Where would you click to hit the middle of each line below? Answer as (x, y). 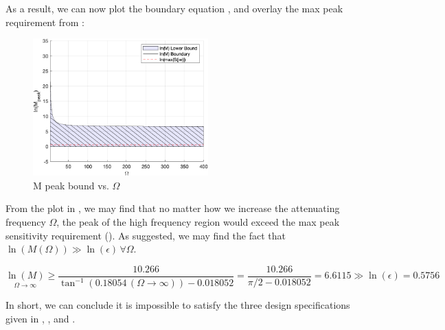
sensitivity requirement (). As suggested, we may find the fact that (146, 235)
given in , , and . (41, 318)
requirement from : (45, 22)
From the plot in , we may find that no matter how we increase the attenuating (173, 208)
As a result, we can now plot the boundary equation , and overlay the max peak (174, 8)
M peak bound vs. (71, 185)
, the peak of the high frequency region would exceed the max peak (198, 221)
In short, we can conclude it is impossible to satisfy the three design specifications (178, 305)
